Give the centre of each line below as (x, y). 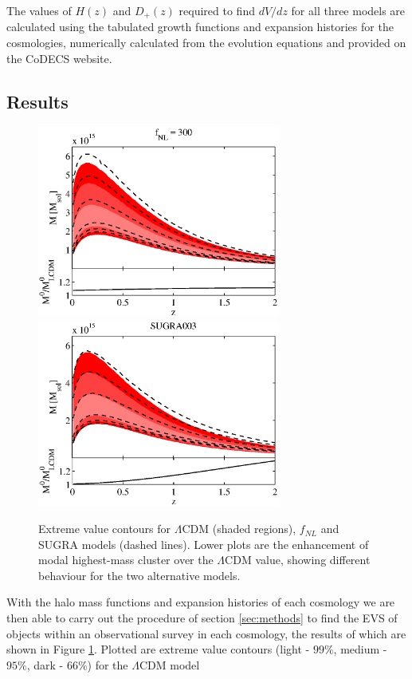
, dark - (45, 664)
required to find (217, 10)
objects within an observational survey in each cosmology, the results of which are (206, 633)
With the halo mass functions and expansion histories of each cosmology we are (201, 602)
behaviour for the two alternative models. (139, 575)
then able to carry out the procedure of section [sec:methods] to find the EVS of (202, 618)
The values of (39, 10)
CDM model (169, 664)
